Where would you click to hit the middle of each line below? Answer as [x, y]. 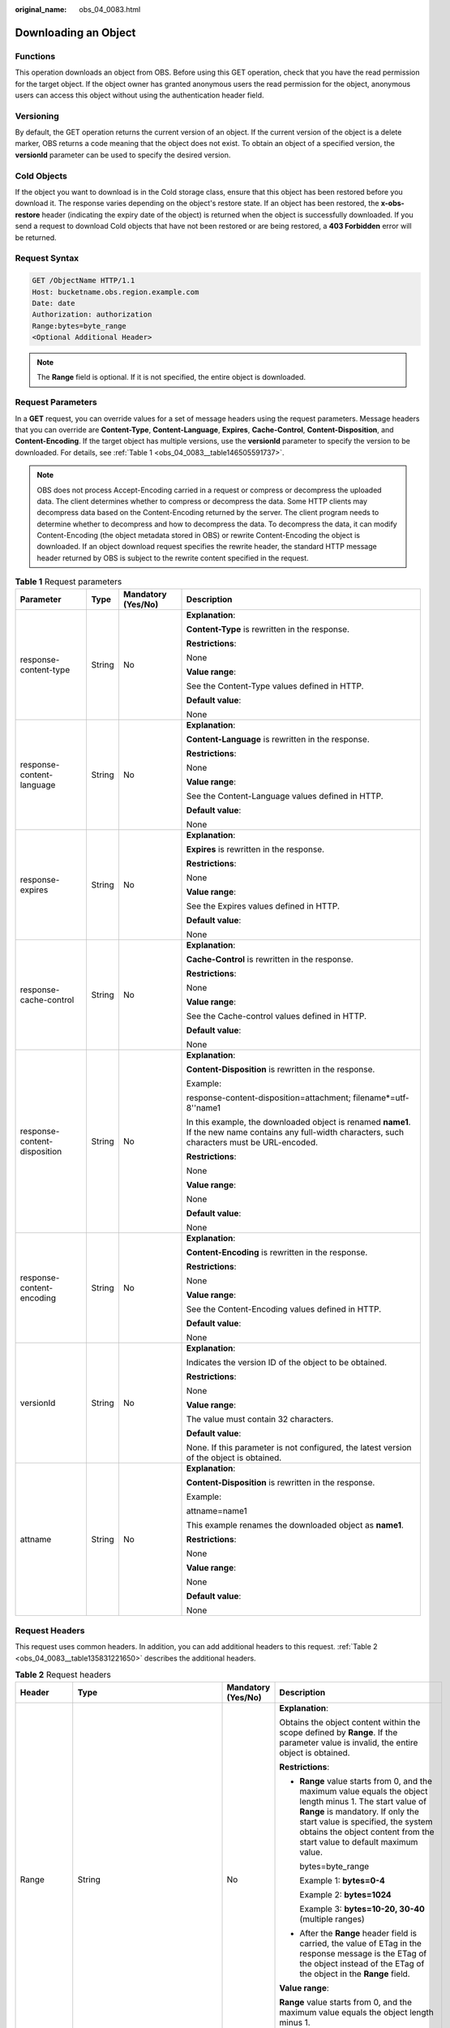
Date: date [54, 303]
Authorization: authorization [92, 315]
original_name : [41, 9]
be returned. [36, 237]
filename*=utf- [381, 1098]
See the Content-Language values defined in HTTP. [285, 796]
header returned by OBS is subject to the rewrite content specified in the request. [173, 558]
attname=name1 [216, 1510]
